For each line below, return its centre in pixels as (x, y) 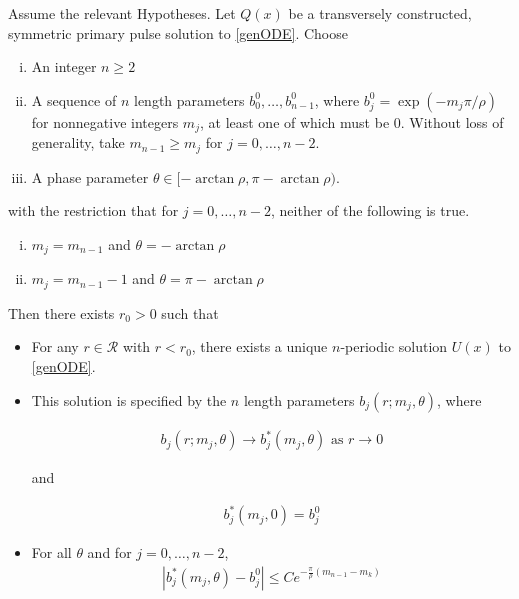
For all (51, 552)
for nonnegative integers (105, 121)
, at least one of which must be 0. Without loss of (351, 121)
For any (55, 346)
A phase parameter (90, 176)
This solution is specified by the (129, 399)
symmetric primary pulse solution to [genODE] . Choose (178, 32)
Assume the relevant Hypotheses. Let (122, 13)
